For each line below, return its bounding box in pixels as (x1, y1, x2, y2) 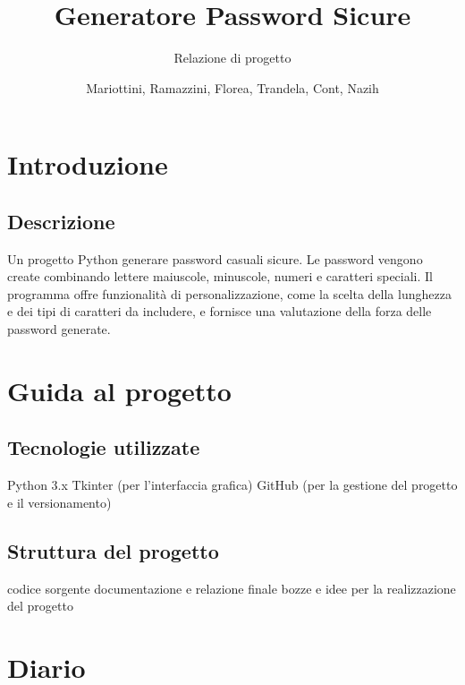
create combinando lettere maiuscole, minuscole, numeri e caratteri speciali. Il (7, 267, 433, 286)
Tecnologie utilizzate (7, 433, 200, 461)
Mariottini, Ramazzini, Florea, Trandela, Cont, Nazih (86, 78, 379, 97)
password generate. (7, 320, 111, 338)
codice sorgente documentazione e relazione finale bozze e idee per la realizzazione (7, 578, 456, 597)
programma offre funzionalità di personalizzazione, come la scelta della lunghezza (7, 284, 452, 303)
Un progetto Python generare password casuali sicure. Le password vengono (7, 249, 423, 268)
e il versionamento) (7, 492, 112, 511)
